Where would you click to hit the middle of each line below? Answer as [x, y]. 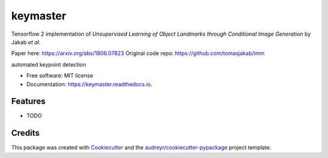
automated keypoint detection [49, 64]
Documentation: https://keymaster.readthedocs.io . [90, 84]
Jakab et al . [26, 42]
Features [28, 101]
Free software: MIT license [60, 76]
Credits [26, 133]
